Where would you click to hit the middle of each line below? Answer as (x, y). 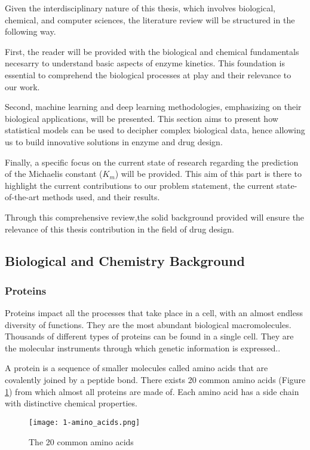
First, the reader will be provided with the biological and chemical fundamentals (152, 51)
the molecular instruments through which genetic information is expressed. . (143, 348)
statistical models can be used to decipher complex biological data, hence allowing (155, 130)
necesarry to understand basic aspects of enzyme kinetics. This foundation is (145, 63)
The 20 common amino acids (81, 441)
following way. (30, 31)
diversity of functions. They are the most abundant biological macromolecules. (148, 324)
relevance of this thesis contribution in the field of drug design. (119, 229)
